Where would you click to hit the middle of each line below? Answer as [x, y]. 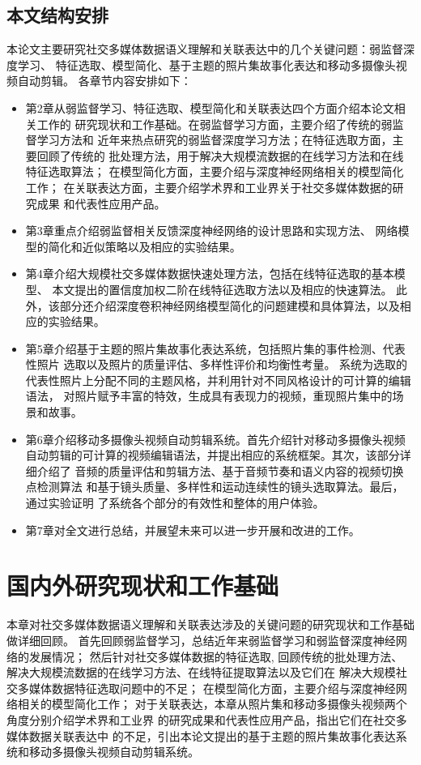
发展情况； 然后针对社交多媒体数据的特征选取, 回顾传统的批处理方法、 [216, 656]
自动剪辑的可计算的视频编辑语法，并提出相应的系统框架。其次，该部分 [213, 455]
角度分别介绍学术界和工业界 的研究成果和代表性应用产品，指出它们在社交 [201, 719]
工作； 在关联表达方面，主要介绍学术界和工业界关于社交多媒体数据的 [209, 187]
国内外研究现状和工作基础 [143, 586]
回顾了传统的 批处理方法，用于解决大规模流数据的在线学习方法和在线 [220, 155]
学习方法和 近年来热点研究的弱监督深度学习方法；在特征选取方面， [215, 140]
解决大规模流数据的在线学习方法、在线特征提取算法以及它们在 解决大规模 [201, 672]
